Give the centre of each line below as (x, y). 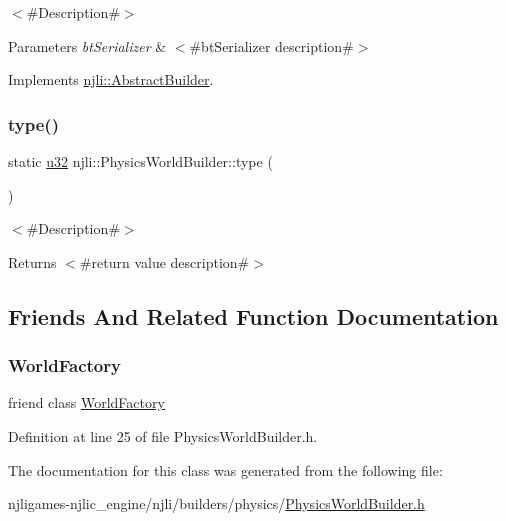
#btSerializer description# (271, 45)
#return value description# (164, 261)
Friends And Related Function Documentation (253, 315)
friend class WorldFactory (86, 402)
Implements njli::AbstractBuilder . (111, 79)
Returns (32, 261)
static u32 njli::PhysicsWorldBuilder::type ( (140, 161)
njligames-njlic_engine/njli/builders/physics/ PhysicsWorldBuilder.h (216, 503)
